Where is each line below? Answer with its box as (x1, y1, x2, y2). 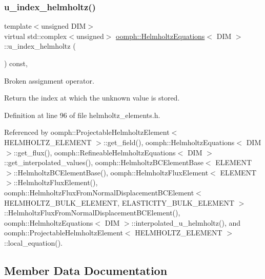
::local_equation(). (4, 237, 63, 248)
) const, (4, 58, 28, 68)
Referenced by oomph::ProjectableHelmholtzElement (4, 127, 170, 137)
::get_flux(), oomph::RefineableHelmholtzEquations (13, 147, 176, 157)
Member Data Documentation (4, 262, 168, 278)
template (4, 21, 32, 31)
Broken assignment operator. (4, 75, 94, 86)
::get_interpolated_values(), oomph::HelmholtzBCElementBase (4, 157, 203, 168)
